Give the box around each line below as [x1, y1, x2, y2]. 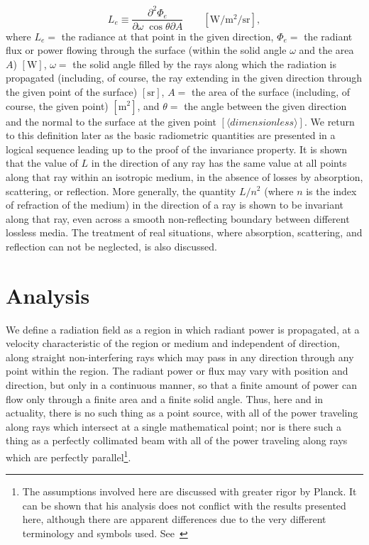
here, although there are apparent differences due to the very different [22, 512, 326, 527]
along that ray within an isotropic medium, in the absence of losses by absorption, [6, 169, 363, 184]
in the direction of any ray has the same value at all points [91, 155, 347, 170]
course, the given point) [6, 98, 109, 113]
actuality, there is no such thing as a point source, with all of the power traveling [6, 405, 358, 420]
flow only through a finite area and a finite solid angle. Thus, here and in [6, 391, 324, 406]
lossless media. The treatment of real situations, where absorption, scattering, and [6, 225, 363, 240]
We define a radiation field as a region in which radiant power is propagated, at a [6, 321, 360, 336]
